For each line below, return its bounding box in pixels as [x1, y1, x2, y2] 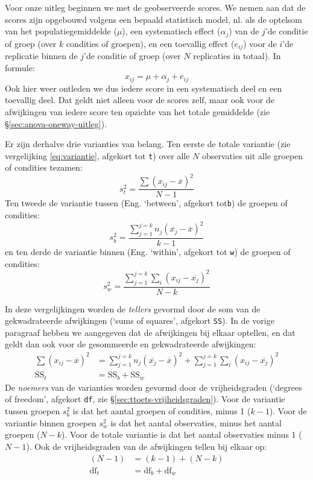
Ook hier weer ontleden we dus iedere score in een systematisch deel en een [5, 81, 282, 94]
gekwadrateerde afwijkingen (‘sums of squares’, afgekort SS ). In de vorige [5, 314, 274, 327]
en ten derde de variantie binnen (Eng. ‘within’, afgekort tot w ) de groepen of [5, 245, 291, 258]
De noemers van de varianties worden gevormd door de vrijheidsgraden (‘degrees [5, 381, 302, 393]
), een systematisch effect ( [122, 25, 221, 37]
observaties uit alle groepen [201, 149, 303, 162]
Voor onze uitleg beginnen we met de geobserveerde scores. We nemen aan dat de [5, 1, 306, 13]
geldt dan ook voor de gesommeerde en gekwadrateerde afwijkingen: [5, 338, 256, 350]
